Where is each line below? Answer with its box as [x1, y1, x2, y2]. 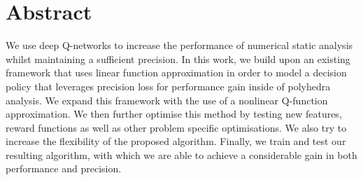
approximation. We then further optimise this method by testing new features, [6, 106, 342, 121]
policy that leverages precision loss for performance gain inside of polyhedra [6, 78, 331, 93]
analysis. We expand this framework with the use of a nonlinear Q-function [6, 92, 328, 107]
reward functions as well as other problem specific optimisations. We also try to [6, 120, 347, 134]
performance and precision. [6, 161, 122, 176]
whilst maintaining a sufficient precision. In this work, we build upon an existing [6, 51, 350, 66]
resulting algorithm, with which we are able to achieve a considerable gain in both [6, 147, 357, 162]
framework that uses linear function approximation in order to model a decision [6, 65, 347, 80]
